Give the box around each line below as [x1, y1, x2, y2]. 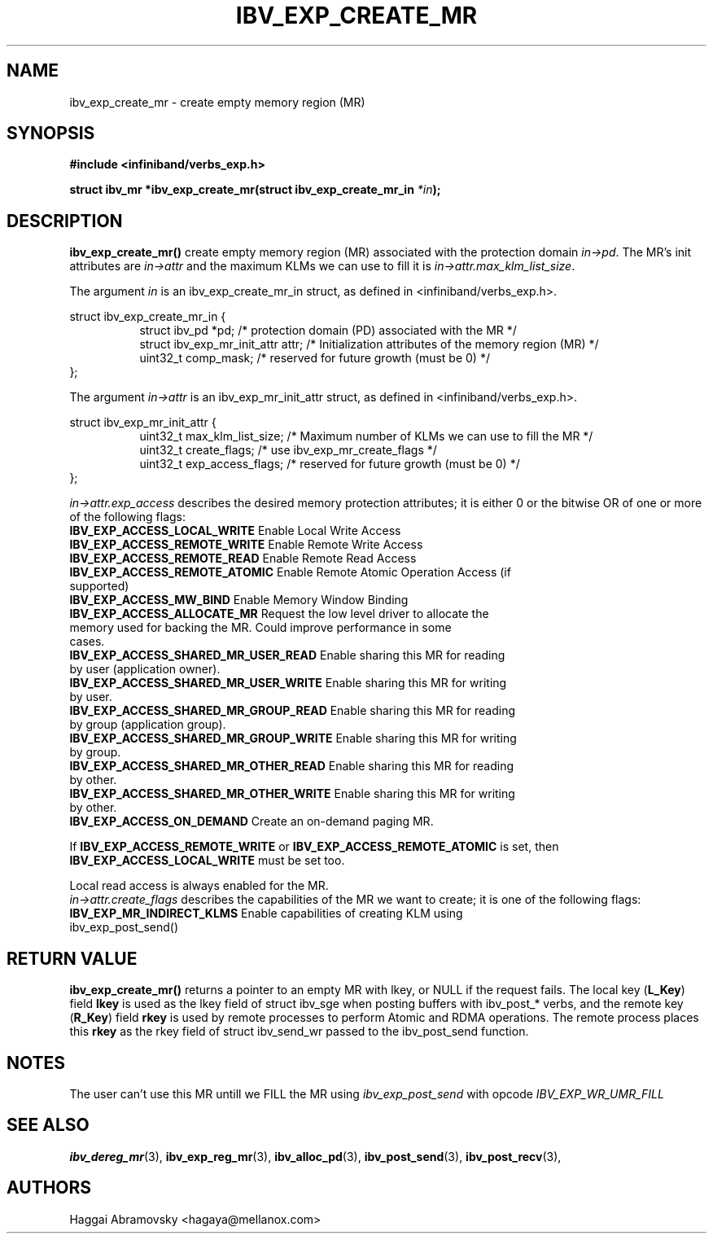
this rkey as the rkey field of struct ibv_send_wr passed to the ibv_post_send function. [69, 1024, 529, 1039]
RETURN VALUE [7, 948, 138, 969]
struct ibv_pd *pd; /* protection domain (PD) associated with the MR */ [139, 323, 517, 338]
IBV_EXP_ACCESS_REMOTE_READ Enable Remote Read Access [69, 551, 417, 566]
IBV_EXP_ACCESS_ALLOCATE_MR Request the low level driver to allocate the [69, 607, 489, 621]
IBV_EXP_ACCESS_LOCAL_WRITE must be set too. [69, 853, 345, 868]
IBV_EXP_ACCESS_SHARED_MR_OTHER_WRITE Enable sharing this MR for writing [69, 787, 515, 801]
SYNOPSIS [7, 123, 95, 144]
